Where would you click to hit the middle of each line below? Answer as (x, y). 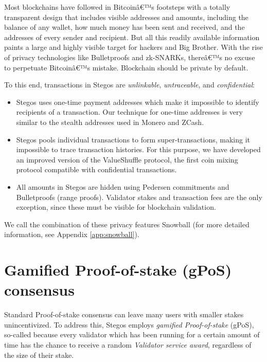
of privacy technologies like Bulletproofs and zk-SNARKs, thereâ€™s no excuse (130, 57)
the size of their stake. (39, 355)
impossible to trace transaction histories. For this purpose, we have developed (138, 149)
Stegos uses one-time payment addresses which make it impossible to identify (138, 102)
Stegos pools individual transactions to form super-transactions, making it (133, 139)
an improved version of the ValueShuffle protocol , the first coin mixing (127, 159)
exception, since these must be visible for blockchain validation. (116, 207)
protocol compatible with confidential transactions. (96, 169)
